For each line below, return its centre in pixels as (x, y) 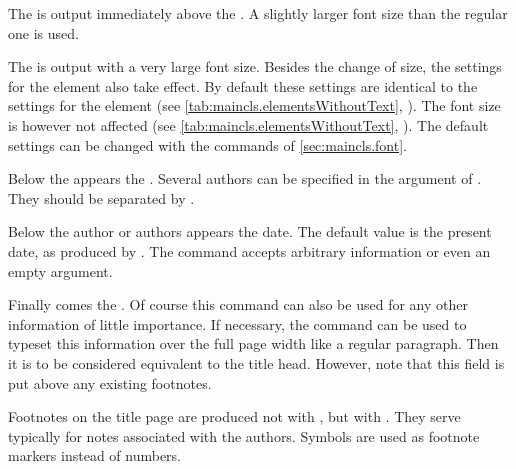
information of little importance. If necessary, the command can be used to (237, 323)
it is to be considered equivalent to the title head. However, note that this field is (256, 362)
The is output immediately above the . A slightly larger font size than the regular (258, 13)
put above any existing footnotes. (110, 382)
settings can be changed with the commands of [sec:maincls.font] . (207, 144)
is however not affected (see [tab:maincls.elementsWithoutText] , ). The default (248, 124)
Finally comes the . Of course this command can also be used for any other (238, 304)
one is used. (43, 32)
